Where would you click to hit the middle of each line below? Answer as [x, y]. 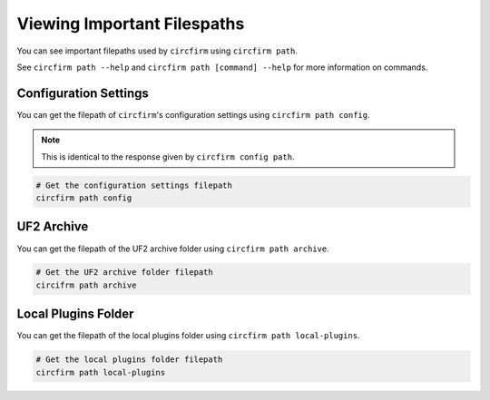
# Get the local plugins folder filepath [129, 360]
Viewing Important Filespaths [131, 24]
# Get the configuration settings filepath [134, 185]
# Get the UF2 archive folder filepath [124, 273]
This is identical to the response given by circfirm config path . [168, 156]
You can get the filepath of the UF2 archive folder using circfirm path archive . [173, 249]
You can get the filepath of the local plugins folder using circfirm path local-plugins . [188, 336]
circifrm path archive [86, 285]
